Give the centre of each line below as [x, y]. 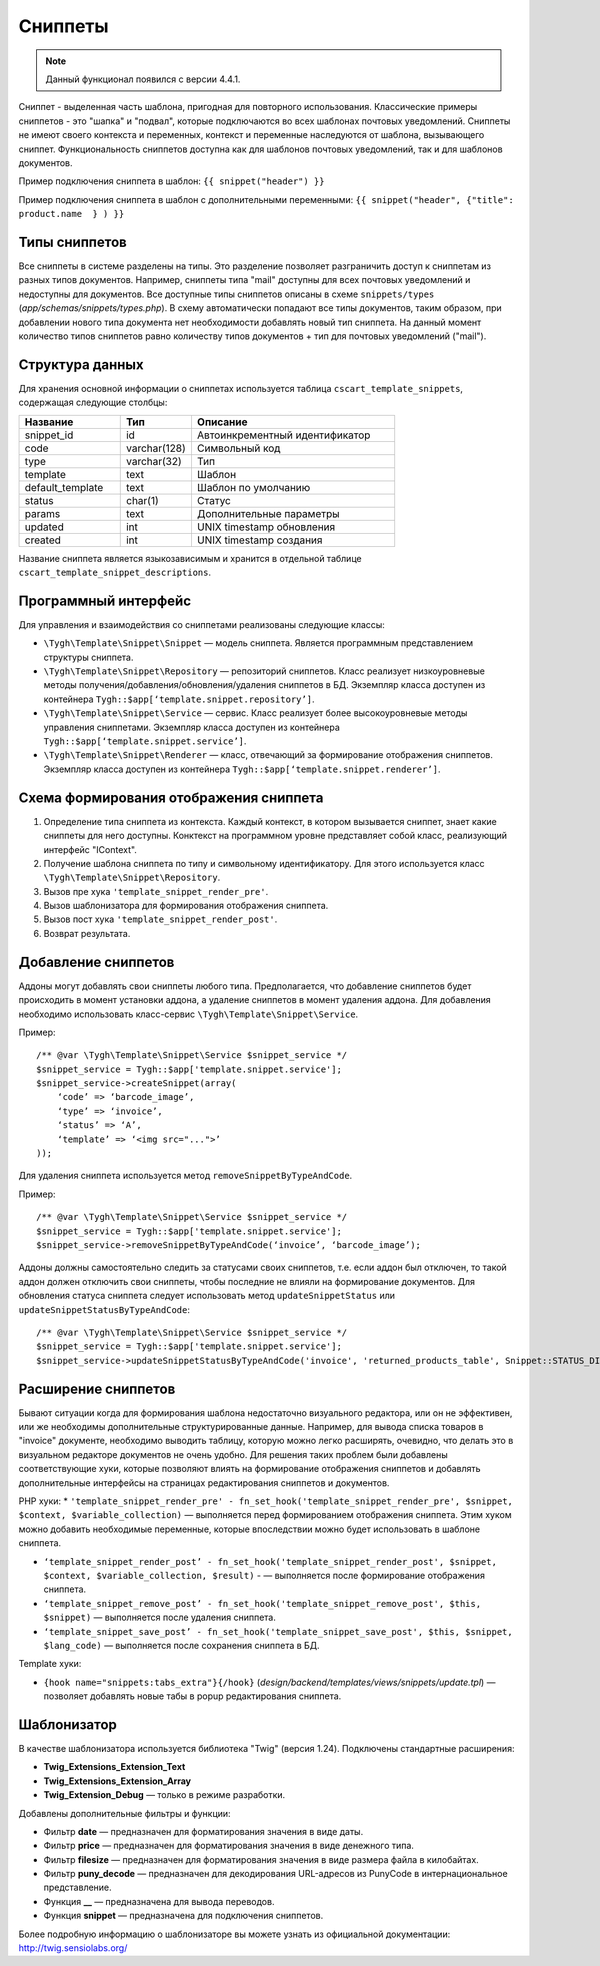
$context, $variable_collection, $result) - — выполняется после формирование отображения [264, 1575]
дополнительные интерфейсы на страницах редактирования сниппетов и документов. [204, 1482]
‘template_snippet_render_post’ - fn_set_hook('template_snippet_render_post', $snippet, [270, 1561]
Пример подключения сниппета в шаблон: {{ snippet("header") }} [171, 181]
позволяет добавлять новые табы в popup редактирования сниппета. [192, 1696]
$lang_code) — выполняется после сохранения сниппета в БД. [181, 1645]
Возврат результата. [87, 933]
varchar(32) [153, 461]
